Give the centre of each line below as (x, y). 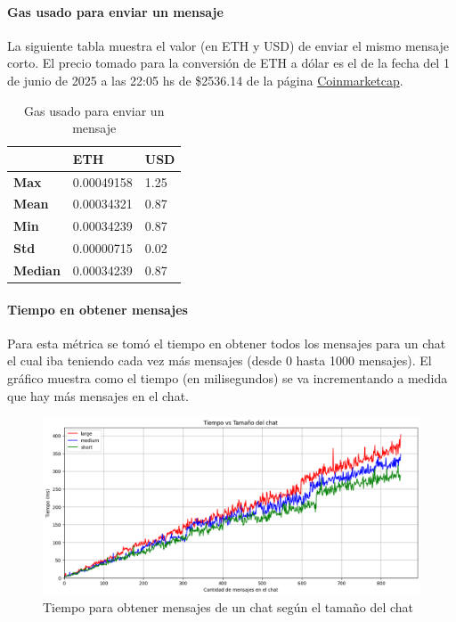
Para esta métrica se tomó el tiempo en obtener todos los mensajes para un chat (227, 343)
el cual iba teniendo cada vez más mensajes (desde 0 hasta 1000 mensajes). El (220, 360)
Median (37, 270)
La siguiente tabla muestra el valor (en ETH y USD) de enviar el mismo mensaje (228, 45)
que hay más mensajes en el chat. (98, 395)
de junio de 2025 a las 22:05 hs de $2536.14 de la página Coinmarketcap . (205, 80)
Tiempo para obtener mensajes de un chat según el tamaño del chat (228, 607)
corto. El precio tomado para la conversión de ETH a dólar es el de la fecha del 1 (228, 63)
